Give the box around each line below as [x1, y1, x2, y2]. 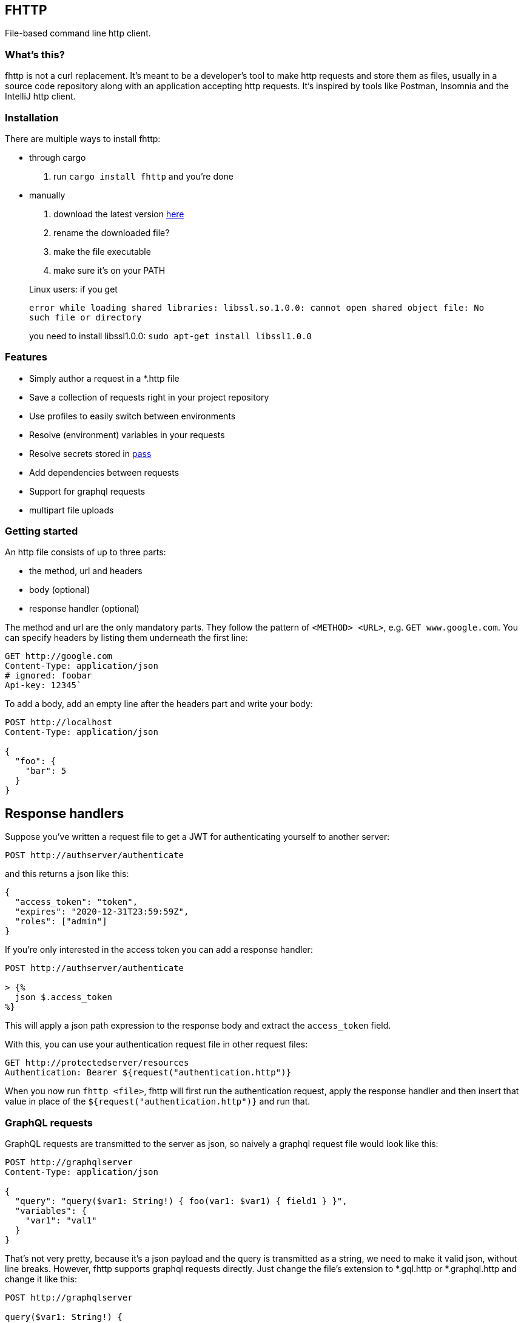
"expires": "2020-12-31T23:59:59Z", [15, 907, 189, 917]
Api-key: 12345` [5, 680, 82, 691]
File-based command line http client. [5, 28, 151, 39]
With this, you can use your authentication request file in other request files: [5, 1039, 308, 1050]
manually [29, 189, 65, 200]
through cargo [29, 152, 86, 163]
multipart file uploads [29, 504, 114, 515]
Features [5, 351, 47, 364]
